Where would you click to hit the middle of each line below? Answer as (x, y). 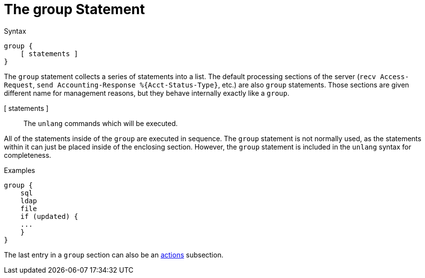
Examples (20, 170)
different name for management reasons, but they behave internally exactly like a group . (147, 93)
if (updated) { (49, 216)
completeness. (28, 155)
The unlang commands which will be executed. (101, 123)
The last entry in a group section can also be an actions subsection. (114, 255)
